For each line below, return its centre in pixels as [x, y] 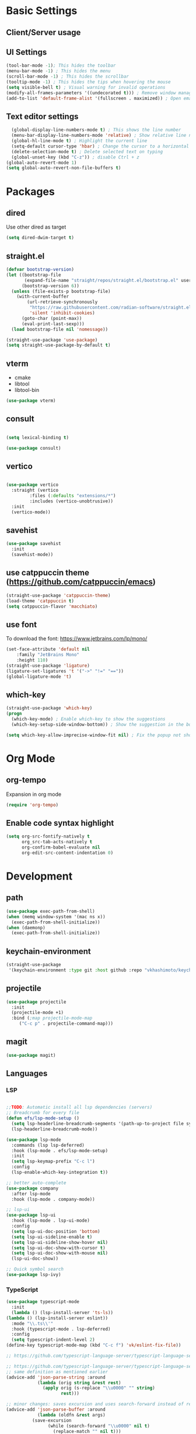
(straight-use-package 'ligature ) [48, 666]
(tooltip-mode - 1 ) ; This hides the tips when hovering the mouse [88, 82]
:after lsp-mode [31, 1194]
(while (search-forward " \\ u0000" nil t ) [99, 1426]
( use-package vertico [32, 485]
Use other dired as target [36, 227]
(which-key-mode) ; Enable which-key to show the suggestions [88, 719]
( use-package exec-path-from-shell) [50, 911]
